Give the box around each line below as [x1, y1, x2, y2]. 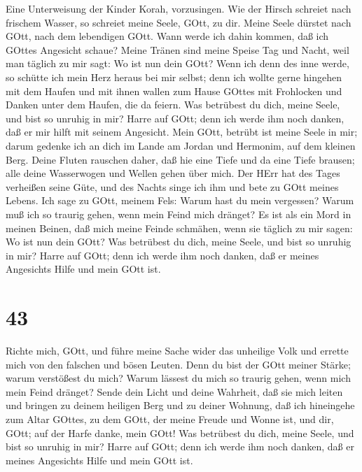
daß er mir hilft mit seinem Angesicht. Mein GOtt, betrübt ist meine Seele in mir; [6, 124, 358, 139]
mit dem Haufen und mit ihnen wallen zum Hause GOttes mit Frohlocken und [6, 83, 342, 98]
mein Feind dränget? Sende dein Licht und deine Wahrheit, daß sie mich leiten [6, 384, 343, 399]
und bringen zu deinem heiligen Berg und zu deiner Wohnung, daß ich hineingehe [6, 398, 355, 413]
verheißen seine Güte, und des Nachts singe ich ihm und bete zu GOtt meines [6, 179, 339, 194]
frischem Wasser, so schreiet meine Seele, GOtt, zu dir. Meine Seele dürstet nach [6, 15, 351, 29]
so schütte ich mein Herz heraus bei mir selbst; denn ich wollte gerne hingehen [6, 69, 342, 84]
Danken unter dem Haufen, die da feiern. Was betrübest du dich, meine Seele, [6, 97, 340, 112]
